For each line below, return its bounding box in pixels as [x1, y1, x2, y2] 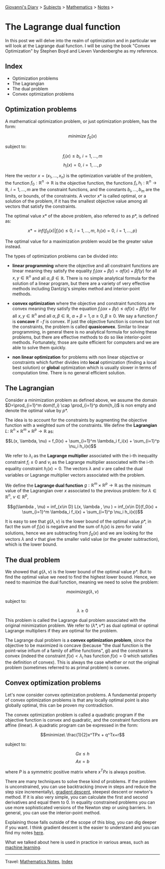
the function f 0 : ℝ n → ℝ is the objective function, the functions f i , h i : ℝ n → [5, 179, 157, 187]
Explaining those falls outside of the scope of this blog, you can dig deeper [5, 819, 157, 825]
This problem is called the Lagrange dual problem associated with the [5, 617, 146, 623]
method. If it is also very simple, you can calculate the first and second [5, 794, 148, 800]
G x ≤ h [75, 751, 90, 757]
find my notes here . [5, 830, 45, 836]
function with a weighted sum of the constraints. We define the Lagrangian [5, 422, 157, 428]
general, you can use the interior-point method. [5, 810, 101, 815]
